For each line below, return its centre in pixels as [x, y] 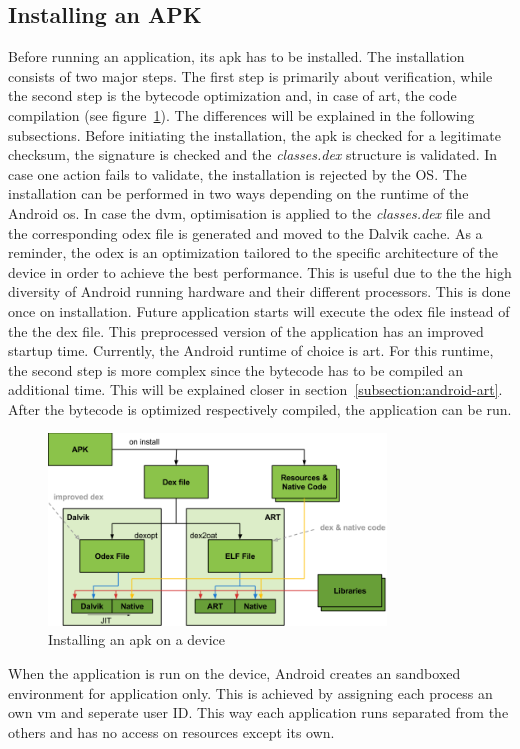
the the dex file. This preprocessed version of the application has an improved [246, 330]
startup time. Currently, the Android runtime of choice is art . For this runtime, [251, 350]
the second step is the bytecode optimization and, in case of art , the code [232, 95]
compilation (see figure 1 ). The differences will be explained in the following [241, 114]
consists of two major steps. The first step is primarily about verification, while [250, 75]
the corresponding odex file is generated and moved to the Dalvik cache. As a [245, 232]
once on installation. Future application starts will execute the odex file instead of [259, 310]
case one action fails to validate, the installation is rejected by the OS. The [237, 173]
